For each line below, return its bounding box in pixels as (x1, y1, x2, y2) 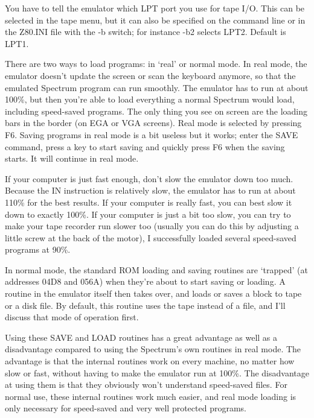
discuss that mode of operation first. (5, 311, 139, 323)
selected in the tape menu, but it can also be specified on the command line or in (5, 13, 306, 26)
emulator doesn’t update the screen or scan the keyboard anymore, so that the (5, 69, 296, 81)
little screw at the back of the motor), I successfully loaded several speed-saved (5, 231, 296, 244)
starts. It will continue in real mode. (5, 152, 139, 165)
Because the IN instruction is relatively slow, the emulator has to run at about (5, 184, 296, 197)
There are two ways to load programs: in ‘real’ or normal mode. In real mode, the (5, 57, 307, 70)
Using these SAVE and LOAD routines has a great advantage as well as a (5, 331, 278, 343)
